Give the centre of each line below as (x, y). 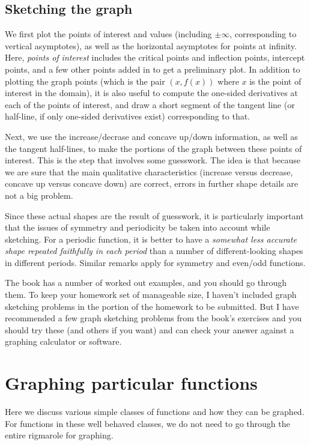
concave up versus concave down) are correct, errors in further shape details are (152, 183)
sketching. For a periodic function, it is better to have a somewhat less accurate (151, 239)
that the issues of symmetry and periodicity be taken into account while (138, 227)
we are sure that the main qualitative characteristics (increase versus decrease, (149, 171)
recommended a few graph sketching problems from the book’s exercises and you (153, 318)
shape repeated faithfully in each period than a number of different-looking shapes (154, 251)
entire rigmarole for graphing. (59, 435)
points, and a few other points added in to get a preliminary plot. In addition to (153, 69)
